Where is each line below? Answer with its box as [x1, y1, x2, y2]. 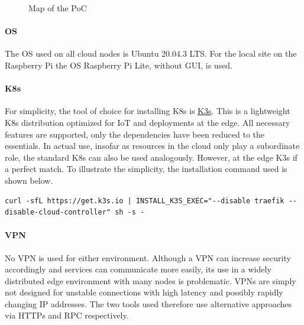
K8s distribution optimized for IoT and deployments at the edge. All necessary [5, 116, 290, 128]
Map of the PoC [28, 2, 87, 14]
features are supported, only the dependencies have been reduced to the [5, 128, 265, 140]
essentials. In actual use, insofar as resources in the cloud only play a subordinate [5, 139, 300, 152]
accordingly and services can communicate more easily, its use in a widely [5, 263, 271, 275]
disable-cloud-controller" [5, 208, 111, 217]
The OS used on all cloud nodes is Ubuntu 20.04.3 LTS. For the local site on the [5, 47, 297, 60]
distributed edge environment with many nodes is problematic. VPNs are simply [5, 274, 296, 287]
